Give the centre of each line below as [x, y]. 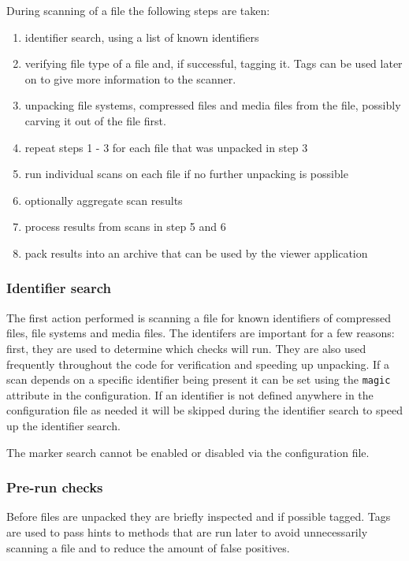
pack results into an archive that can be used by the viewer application [196, 253]
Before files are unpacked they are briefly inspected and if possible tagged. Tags [199, 516]
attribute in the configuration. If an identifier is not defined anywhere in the [190, 394]
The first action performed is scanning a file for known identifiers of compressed [199, 317]
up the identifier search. [63, 425]
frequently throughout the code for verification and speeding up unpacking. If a [198, 364]
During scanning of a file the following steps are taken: [138, 10]
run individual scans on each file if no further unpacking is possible [186, 174]
